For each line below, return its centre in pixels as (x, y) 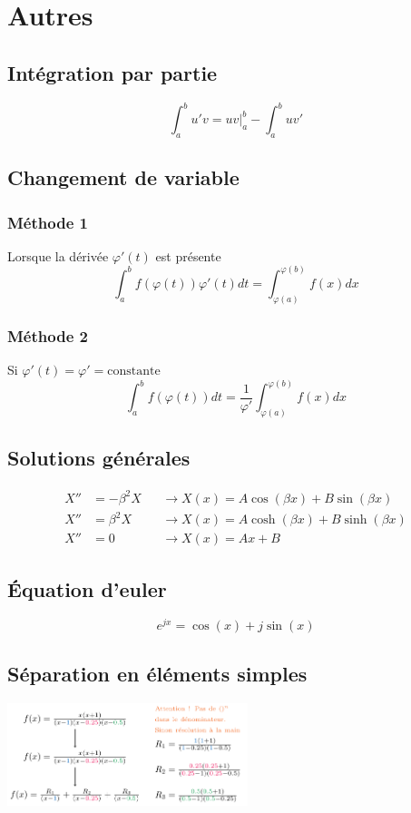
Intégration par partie (113, 72)
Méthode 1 (48, 222)
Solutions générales (99, 458)
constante (134, 371)
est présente (188, 255)
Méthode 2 (48, 335)
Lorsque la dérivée (58, 255)
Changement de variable (123, 177)
